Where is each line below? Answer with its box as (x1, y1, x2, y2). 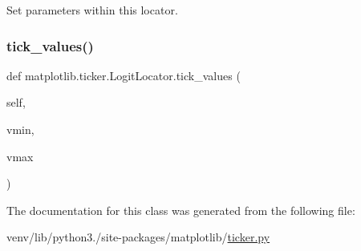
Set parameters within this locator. (6, 2, 178, 18)
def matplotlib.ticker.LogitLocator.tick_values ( (6, 67, 241, 83)
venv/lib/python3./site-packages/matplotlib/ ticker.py (6, 229, 270, 245)
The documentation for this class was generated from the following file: (6, 201, 355, 218)
